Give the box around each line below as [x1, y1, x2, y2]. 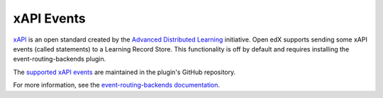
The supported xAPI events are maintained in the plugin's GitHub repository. [13, 68, 236, 76]
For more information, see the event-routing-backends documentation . [13, 81, 220, 90]
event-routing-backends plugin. [13, 55, 106, 63]
